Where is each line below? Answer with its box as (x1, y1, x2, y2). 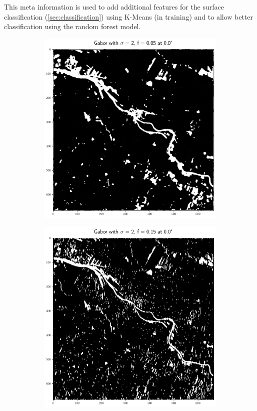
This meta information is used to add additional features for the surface (4, 2, 224, 12)
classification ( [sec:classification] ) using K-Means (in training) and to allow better (4, 11, 253, 22)
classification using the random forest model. (4, 21, 141, 32)
